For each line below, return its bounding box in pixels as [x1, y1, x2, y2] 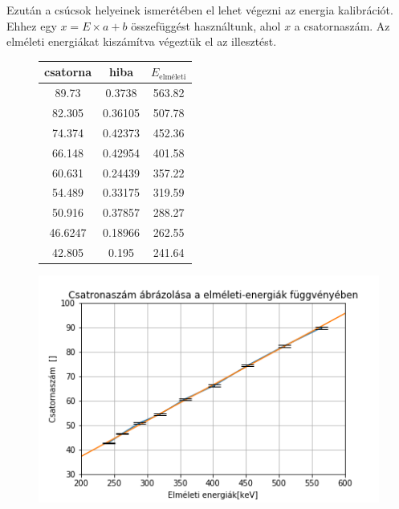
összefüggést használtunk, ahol [131, 17, 281, 34]
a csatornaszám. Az [294, 17, 390, 34]
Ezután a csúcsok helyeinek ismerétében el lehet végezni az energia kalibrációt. [6, 2, 393, 18]
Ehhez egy [6, 17, 57, 34]
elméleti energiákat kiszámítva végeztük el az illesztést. [6, 33, 277, 50]
